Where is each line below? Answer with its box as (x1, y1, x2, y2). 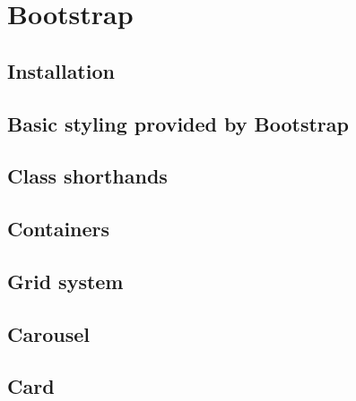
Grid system (7, 267, 124, 294)
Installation (7, 56, 115, 84)
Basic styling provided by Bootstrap (7, 109, 349, 137)
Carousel (7, 320, 90, 347)
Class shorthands (7, 162, 168, 190)
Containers (7, 215, 110, 243)
